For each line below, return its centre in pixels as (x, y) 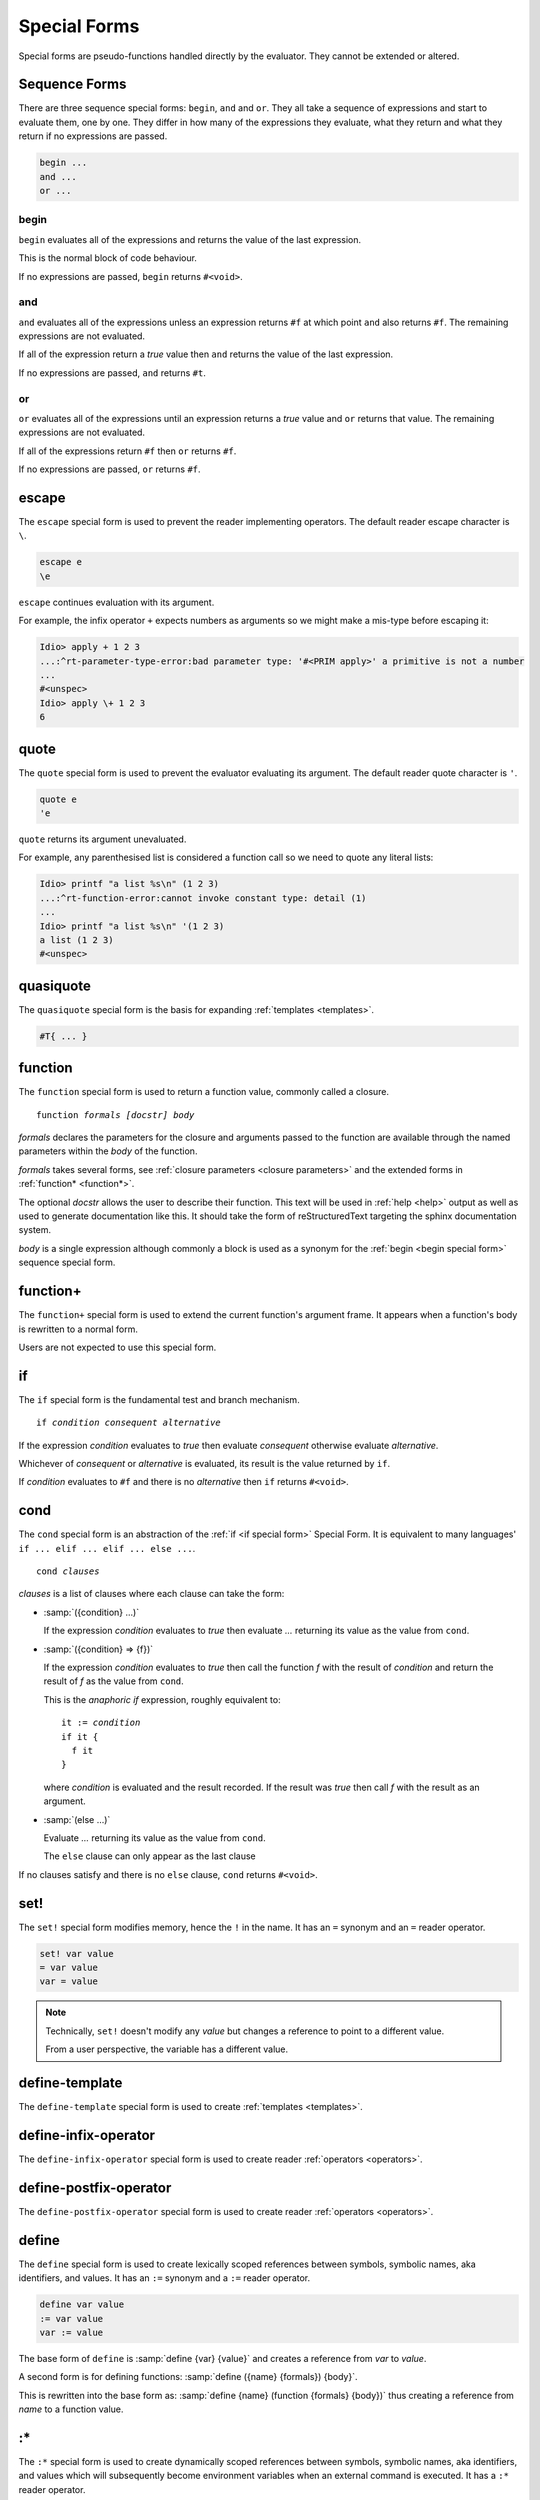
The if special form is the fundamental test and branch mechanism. (159, 1399)
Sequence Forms (72, 84)
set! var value (76, 1953)
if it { (80, 1736)
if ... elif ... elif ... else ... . (107, 1548)
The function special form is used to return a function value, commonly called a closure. (204, 1092)
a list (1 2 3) (76, 939)
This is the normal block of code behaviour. (107, 258)
